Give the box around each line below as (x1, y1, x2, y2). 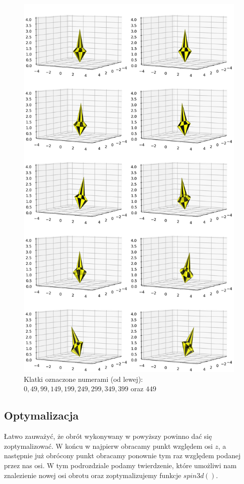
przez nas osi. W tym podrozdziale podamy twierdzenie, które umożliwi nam (4, 460, 237, 470)
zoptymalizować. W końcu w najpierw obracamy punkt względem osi (4, 440, 213, 451)
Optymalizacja (4, 408, 79, 423)
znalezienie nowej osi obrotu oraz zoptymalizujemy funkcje (4, 470, 182, 480)
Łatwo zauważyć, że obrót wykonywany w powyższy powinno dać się (4, 431, 212, 441)
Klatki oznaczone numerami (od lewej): (24, 373, 143, 384)
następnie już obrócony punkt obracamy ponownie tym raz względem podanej (4, 450, 241, 461)
